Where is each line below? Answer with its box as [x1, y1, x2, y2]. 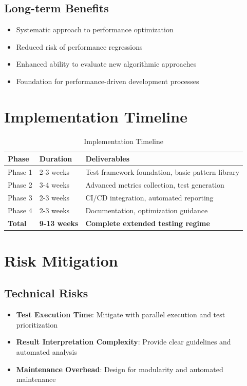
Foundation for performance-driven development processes [16, 75, 199, 86]
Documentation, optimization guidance [85, 205, 208, 215]
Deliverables [85, 153, 130, 164]
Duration [39, 153, 72, 164]
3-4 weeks [39, 179, 70, 190]
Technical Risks [4, 285, 88, 301]
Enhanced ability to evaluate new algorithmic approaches [16, 58, 197, 69]
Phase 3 [8, 192, 32, 202]
